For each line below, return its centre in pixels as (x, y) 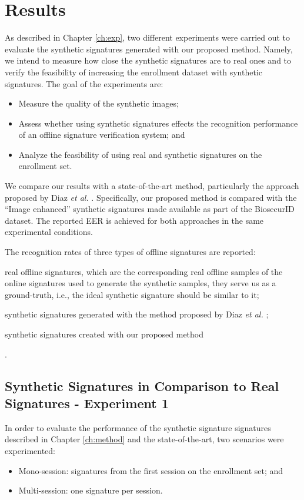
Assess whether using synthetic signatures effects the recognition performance (158, 123)
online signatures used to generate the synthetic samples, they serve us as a (141, 283)
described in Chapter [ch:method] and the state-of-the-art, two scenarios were (144, 439)
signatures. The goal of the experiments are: (84, 83)
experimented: (30, 450)
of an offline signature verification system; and (102, 135)
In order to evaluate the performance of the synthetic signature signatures (138, 427)
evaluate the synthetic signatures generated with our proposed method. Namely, (149, 49)
